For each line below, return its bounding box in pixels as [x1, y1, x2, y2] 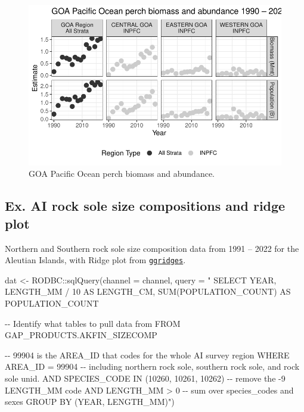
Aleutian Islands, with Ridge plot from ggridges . [5, 254, 186, 266]
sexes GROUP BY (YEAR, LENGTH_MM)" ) [5, 395, 175, 408]
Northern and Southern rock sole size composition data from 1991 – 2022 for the [5, 242, 299, 254]
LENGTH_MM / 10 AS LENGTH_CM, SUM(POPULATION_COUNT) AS [5, 285, 291, 298]
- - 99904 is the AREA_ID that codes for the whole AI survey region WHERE [5, 348, 290, 361]
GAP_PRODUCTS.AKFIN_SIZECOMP [5, 329, 157, 341]
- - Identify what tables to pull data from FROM [5, 317, 181, 329]
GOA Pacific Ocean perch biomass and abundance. [29, 167, 215, 180]
